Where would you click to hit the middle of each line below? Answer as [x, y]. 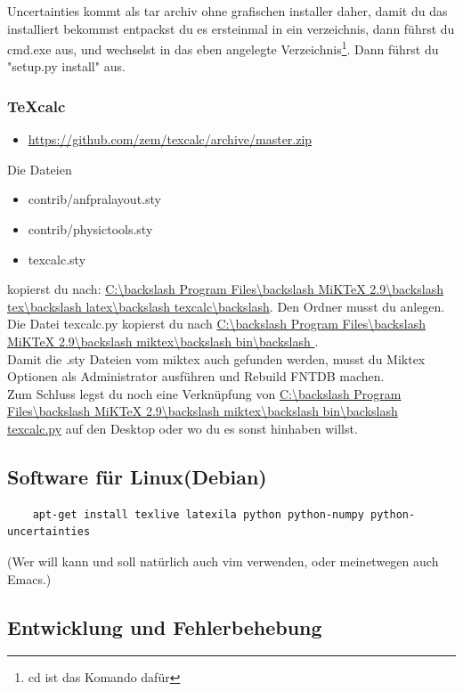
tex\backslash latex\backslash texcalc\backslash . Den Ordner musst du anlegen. [226, 306]
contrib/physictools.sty [90, 229]
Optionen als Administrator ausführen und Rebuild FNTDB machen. [196, 376]
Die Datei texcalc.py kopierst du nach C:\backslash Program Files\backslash [216, 324]
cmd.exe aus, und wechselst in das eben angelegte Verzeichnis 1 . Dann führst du [223, 48]
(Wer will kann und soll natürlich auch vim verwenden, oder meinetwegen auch [223, 561]
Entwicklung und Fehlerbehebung [165, 626]
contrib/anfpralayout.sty [94, 199]
